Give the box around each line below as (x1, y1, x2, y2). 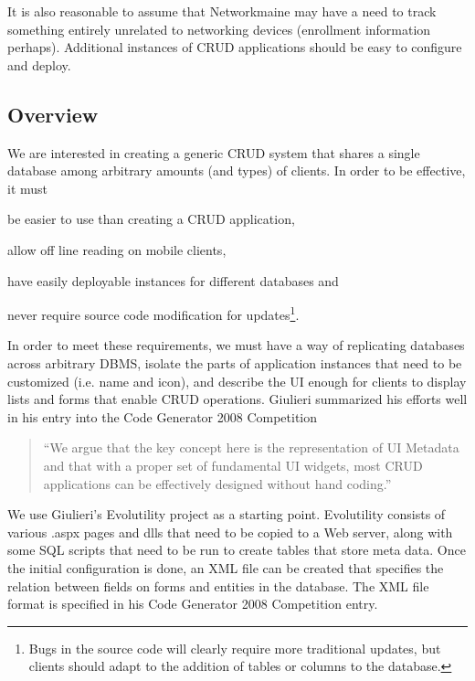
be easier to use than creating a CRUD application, (7, 209, 295, 229)
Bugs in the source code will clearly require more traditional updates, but (28, 638, 441, 657)
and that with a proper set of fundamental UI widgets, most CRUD (43, 455, 423, 474)
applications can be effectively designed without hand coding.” (43, 474, 392, 493)
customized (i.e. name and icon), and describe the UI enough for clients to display (7, 371, 467, 390)
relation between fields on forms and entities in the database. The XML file (7, 576, 429, 595)
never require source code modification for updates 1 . (7, 303, 300, 324)
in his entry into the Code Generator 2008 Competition (7, 407, 318, 426)
